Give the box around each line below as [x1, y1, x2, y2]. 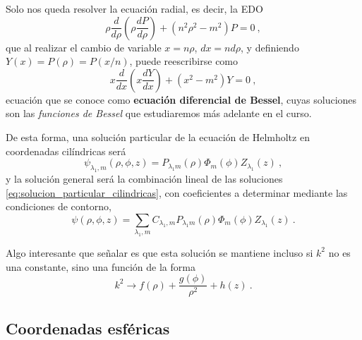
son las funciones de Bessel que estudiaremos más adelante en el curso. [6, 106, 312, 121]
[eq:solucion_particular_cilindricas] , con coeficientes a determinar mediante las [6, 185, 348, 200]
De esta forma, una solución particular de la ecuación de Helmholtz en [6, 129, 310, 144]
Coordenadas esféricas [6, 317, 170, 339]
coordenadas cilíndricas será [6, 143, 126, 158]
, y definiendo [241, 40, 299, 54]
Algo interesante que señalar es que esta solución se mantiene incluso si [6, 245, 313, 260]
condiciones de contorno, [6, 199, 111, 214]
